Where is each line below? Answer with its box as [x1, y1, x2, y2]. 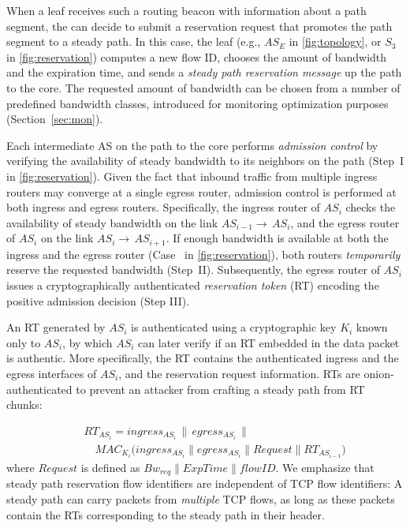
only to [6, 334, 41, 350]
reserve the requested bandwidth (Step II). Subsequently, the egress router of [6, 261, 380, 278]
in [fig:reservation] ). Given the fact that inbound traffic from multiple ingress [6, 167, 378, 184]
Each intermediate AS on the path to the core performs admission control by [6, 137, 378, 153]
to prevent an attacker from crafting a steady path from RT [76, 380, 365, 397]
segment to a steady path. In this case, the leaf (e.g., [6, 33, 261, 50]
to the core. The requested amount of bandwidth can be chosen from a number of [6, 79, 401, 95]
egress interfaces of [6, 365, 97, 381]
